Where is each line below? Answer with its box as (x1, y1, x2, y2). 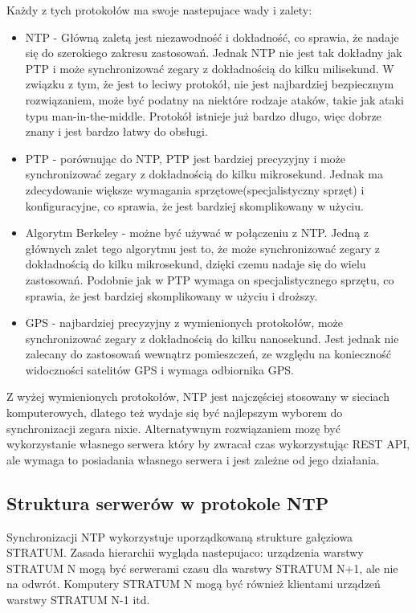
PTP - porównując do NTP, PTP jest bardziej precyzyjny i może (25, 149, 346, 166)
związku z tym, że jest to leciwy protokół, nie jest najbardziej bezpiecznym (25, 76, 394, 92)
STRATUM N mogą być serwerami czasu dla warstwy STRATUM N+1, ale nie (6, 559, 398, 576)
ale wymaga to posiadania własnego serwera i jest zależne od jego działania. (6, 451, 380, 468)
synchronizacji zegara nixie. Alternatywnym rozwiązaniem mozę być (6, 419, 341, 436)
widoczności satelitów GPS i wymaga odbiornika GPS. (25, 361, 294, 378)
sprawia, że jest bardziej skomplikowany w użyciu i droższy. (25, 287, 318, 304)
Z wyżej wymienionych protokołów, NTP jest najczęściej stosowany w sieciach (6, 388, 389, 405)
